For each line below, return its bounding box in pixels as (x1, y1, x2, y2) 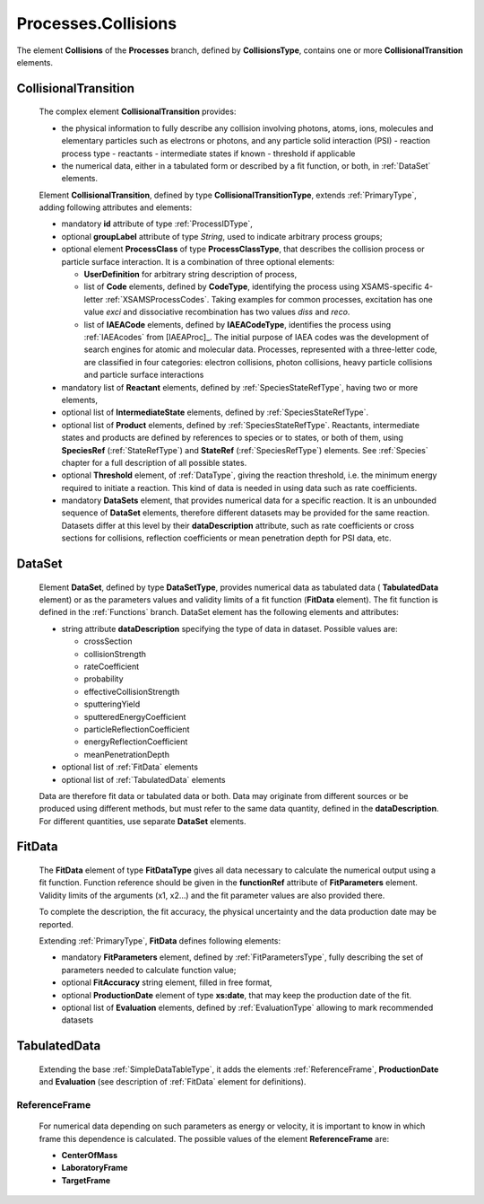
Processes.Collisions (16, 13, 177, 33)
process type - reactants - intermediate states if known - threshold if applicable (61, 148, 356, 159)
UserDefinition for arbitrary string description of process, (83, 269, 298, 280)
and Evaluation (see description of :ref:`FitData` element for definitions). (39, 1077, 307, 1087)
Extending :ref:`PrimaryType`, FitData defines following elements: (39, 936, 281, 946)
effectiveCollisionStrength (83, 686, 180, 697)
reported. (39, 918, 73, 929)
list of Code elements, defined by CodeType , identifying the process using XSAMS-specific (83, 281, 423, 292)
